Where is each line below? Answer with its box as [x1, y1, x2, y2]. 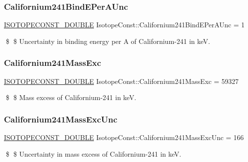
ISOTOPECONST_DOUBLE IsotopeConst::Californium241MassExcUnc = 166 [4, 132, 244, 142]
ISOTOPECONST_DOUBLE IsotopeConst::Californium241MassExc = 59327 [4, 76, 239, 86]
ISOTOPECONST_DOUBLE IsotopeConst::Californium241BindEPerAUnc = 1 [4, 20, 245, 30]
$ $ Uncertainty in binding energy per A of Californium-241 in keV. [5, 36, 210, 46]
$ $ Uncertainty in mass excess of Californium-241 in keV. [5, 148, 181, 159]
